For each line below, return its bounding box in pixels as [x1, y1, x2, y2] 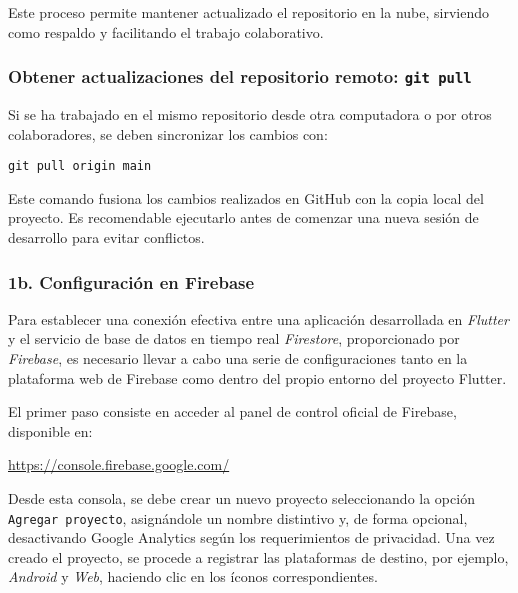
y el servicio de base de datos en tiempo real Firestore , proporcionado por [8, 328, 460, 349]
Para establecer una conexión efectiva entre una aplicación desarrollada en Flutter [8, 308, 509, 329]
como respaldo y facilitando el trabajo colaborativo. [8, 21, 324, 42]
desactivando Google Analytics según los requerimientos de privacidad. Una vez [8, 527, 495, 548]
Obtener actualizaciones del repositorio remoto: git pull [8, 64, 472, 89]
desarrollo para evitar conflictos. [8, 227, 205, 247]
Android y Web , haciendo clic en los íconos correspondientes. [8, 566, 378, 587]
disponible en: [8, 420, 93, 441]
